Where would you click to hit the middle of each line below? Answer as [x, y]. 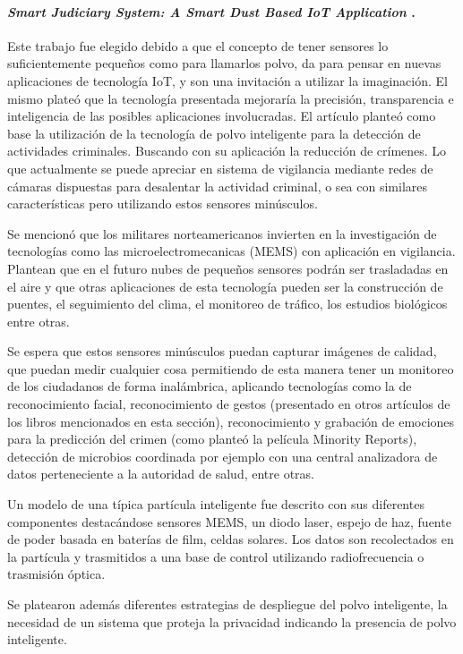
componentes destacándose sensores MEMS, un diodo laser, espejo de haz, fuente [229, 521]
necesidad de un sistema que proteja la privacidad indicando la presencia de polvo [232, 621]
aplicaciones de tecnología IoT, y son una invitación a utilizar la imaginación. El [227, 80]
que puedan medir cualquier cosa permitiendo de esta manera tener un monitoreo [231, 368]
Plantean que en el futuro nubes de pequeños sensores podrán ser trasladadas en [228, 268]
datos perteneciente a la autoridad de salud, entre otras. [161, 474]
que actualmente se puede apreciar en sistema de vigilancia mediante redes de [220, 168]
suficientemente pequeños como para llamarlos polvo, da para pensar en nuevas [224, 63]
